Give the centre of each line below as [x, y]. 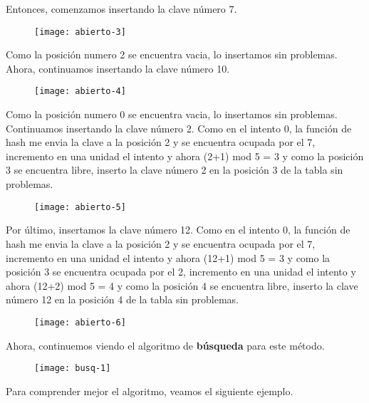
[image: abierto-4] [80, 91]
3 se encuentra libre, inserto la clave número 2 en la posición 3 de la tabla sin [175, 170]
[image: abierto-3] [80, 32]
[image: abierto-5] [80, 207]
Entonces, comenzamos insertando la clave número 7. [121, 9]
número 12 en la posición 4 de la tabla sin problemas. [122, 299]
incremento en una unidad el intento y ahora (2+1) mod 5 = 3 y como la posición [185, 156]
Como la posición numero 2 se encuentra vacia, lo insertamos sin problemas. [172, 54]
